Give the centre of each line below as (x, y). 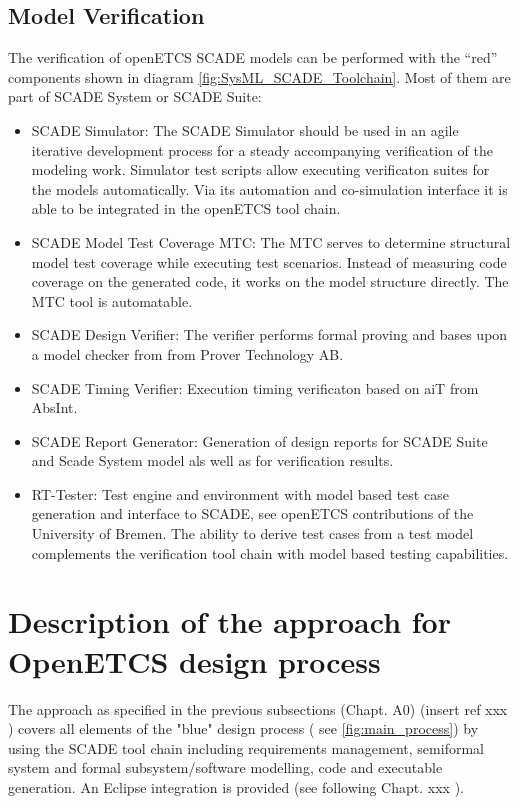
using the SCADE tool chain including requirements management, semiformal (246, 747)
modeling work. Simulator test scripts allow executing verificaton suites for (260, 169)
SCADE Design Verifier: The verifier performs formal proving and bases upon (269, 334)
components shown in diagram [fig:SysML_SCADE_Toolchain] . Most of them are (259, 76)
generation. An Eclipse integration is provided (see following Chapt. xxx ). (236, 786)
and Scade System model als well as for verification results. (212, 460)
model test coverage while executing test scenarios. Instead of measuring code (269, 261)
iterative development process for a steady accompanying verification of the (262, 149)
